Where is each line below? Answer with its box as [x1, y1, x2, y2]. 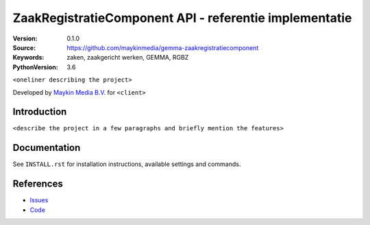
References [12, 178, 63, 190]
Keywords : [12, 54, 45, 62]
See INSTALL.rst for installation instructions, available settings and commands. [12, 160, 241, 168]
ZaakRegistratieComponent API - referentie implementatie [12, 10, 352, 25]
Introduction [12, 106, 67, 118]
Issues [29, 196, 49, 204]
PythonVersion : [12, 62, 58, 71]
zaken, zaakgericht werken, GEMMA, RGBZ [66, 54, 189, 62]
